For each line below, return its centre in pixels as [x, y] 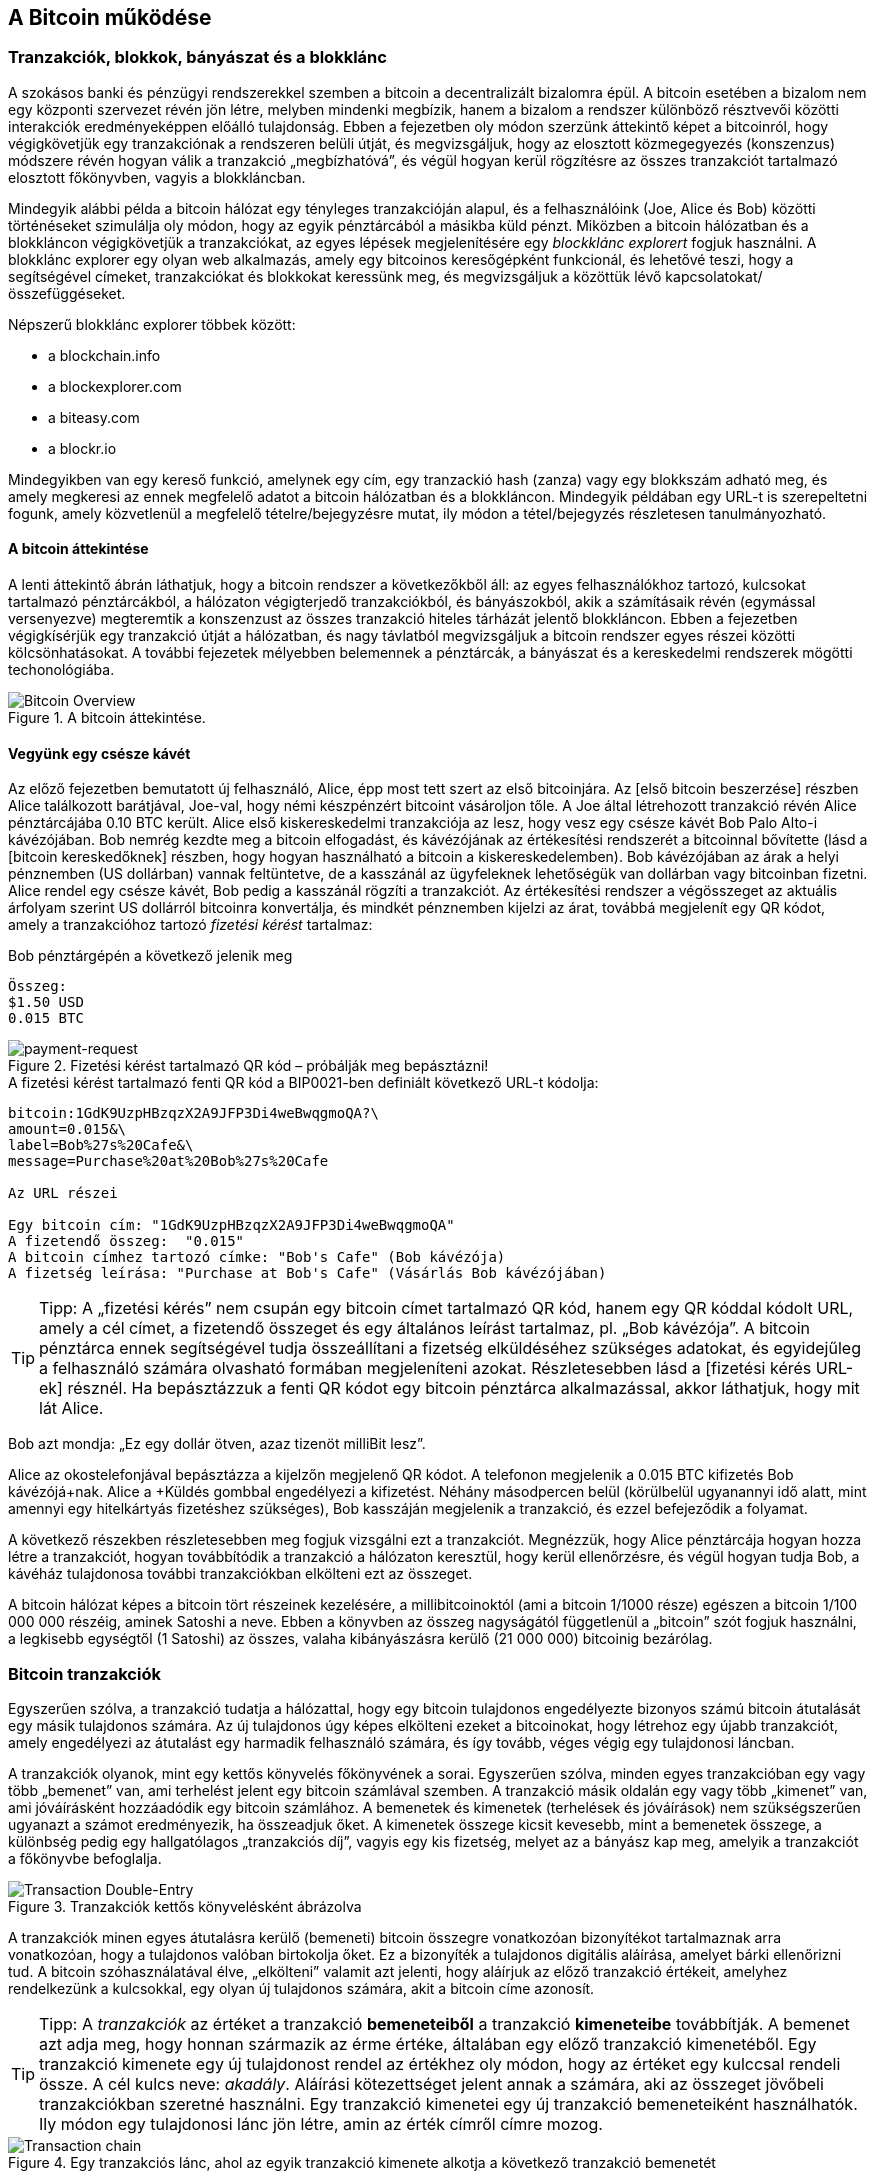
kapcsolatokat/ [714, 276]
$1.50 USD [46, 1002]
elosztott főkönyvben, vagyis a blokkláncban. [157, 177]
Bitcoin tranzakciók [84, 1673]
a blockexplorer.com [115, 386]
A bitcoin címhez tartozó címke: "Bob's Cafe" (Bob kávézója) [257, 1257]
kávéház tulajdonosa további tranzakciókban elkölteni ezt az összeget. [240, 1574]
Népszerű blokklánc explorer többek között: [152, 324]
